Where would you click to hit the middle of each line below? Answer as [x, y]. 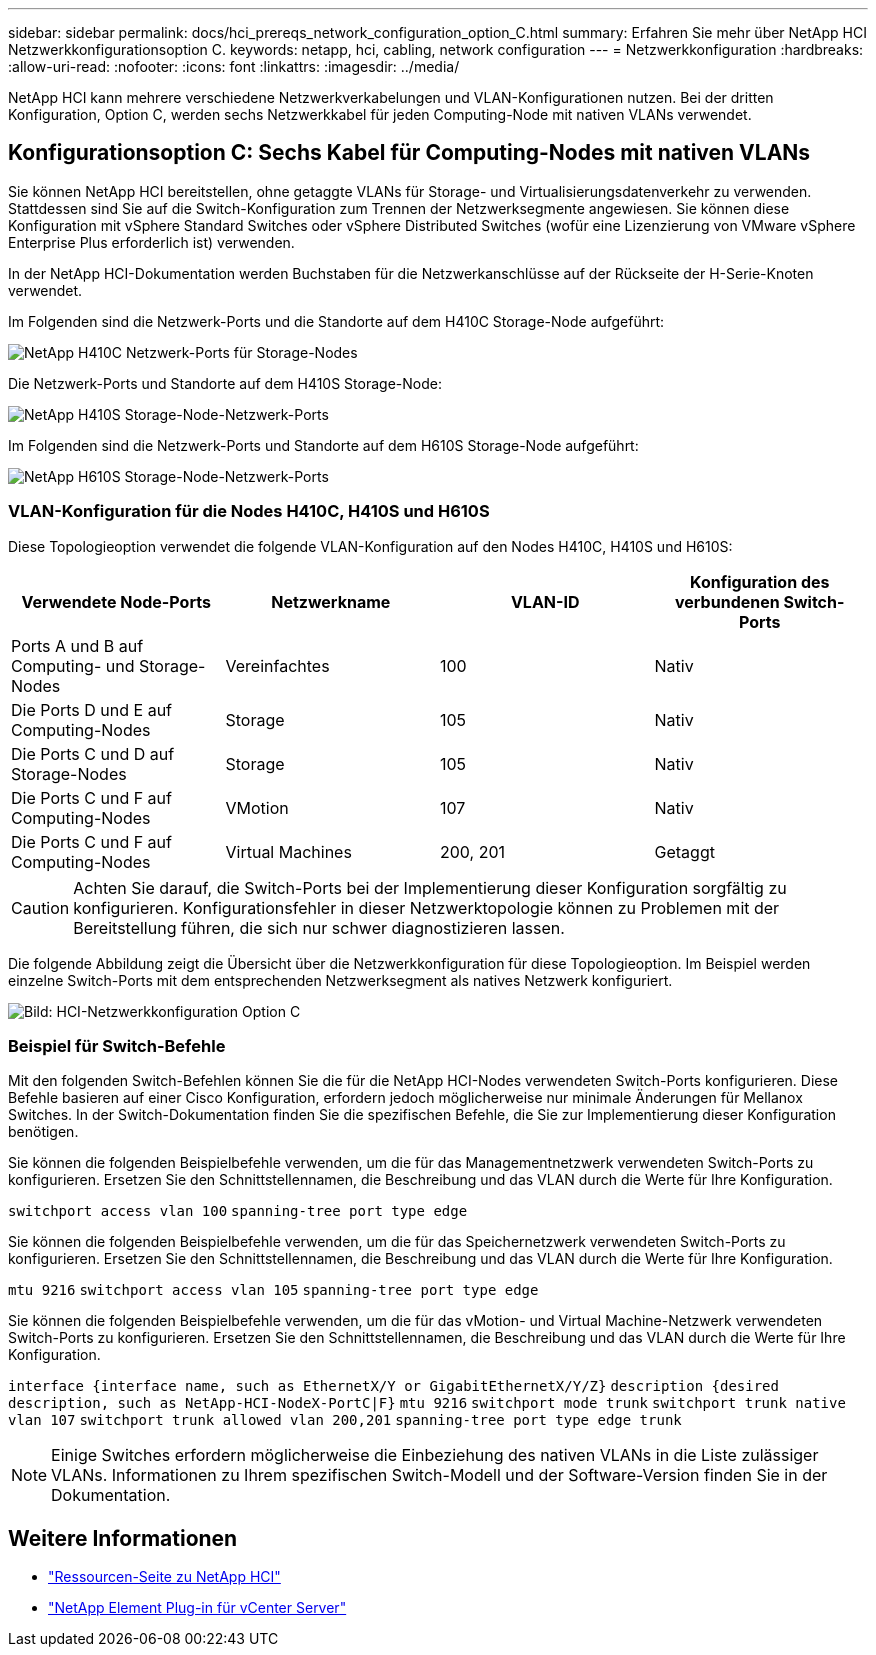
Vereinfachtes [277, 665]
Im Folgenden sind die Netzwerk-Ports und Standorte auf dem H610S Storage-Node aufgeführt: [323, 445]
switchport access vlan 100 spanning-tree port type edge [238, 1211]
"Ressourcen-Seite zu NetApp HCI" [164, 1577]
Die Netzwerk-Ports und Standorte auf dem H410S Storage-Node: [225, 383]
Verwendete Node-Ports [116, 601]
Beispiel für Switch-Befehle [117, 1045]
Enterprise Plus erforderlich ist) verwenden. [151, 242]
